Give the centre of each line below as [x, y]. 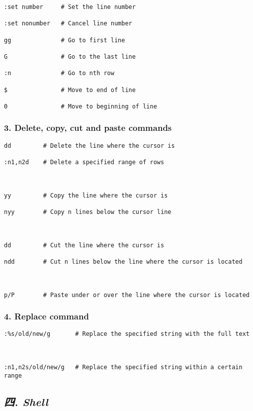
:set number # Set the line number [70, 7]
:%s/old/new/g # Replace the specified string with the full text [127, 334]
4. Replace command [46, 316]
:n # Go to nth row [59, 73]
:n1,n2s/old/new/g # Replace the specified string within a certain [123, 367]
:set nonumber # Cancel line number [68, 24]
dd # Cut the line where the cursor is [84, 245]
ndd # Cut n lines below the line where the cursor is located [123, 261]
